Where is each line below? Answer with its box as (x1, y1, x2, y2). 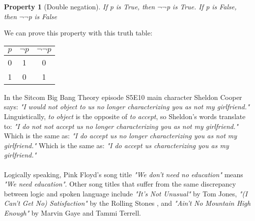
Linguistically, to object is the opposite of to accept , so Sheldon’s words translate (4, 111, 246, 121)
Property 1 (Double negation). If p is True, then (4, 1, 155, 11)
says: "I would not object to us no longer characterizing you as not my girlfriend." (4, 101, 250, 112)
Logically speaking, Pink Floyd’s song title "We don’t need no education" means (4, 169, 243, 179)
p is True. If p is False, (166, 1, 237, 11)
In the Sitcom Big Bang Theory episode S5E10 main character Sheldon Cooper (4, 92, 242, 102)
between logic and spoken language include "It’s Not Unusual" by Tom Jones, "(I (4, 188, 248, 198)
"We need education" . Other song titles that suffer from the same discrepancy (4, 179, 236, 189)
